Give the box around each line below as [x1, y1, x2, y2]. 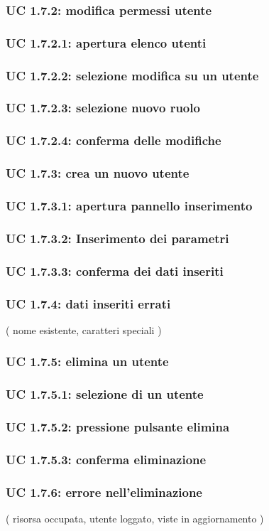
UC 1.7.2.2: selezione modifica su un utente [6, 66, 259, 84]
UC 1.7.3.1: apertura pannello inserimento [6, 196, 253, 214]
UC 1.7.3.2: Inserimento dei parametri [6, 229, 229, 247]
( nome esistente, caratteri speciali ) [6, 322, 162, 337]
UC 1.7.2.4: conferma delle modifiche [6, 132, 221, 149]
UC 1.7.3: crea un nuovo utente [6, 164, 190, 182]
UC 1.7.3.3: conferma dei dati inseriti [6, 262, 224, 279]
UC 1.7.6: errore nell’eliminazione [6, 483, 202, 500]
